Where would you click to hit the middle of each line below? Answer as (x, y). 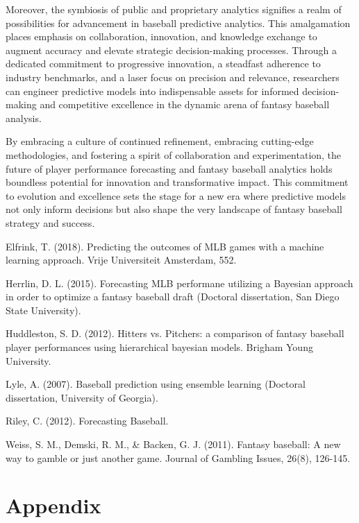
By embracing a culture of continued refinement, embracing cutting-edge (160, 141)
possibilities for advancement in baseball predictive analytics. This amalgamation (178, 23)
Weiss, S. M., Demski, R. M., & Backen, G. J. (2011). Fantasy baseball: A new (173, 444)
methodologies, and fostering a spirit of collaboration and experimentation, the (174, 154)
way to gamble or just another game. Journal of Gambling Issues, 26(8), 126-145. (178, 457)
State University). (43, 310)
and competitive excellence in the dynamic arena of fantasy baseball (185, 104)
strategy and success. (50, 222)
